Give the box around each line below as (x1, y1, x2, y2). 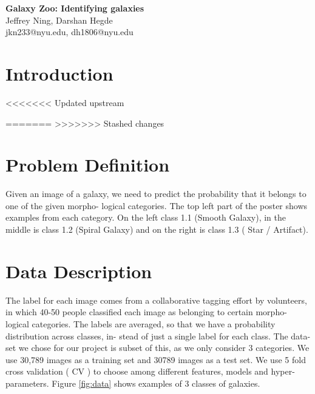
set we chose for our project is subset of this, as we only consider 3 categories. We (5, 341, 310, 354)
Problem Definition (5, 152, 170, 177)
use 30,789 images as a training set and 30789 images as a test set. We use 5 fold (5, 353, 306, 366)
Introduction (5, 61, 113, 85)
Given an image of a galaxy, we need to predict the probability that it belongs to (5, 187, 307, 200)
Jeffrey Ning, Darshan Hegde (5, 13, 113, 26)
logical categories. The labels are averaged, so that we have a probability (5, 317, 276, 330)
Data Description (5, 258, 152, 283)
